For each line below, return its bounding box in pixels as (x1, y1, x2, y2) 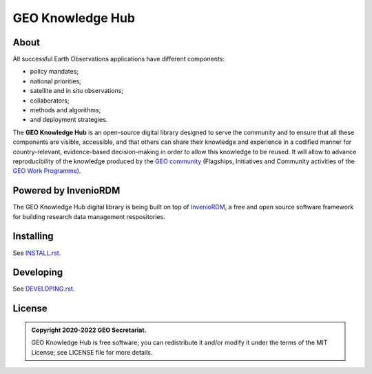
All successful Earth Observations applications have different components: (12, 55, 225, 63)
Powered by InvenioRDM (12, 185, 121, 196)
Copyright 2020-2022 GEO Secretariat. (31, 326, 147, 334)
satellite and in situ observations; (30, 87, 124, 95)
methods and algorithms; (30, 106, 101, 114)
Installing (12, 231, 54, 242)
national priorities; (30, 76, 82, 85)
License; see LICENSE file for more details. (31, 348, 153, 356)
